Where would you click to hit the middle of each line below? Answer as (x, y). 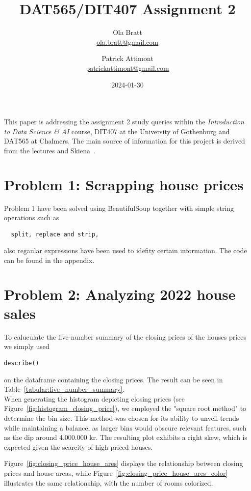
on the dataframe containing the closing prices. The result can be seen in (113, 379)
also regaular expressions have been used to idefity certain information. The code (125, 250)
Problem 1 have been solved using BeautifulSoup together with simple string (119, 208)
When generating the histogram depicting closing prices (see (94, 398)
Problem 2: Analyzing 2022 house (120, 294)
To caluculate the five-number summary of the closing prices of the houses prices (125, 336)
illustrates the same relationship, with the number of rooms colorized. (109, 482)
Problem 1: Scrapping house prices (124, 184)
